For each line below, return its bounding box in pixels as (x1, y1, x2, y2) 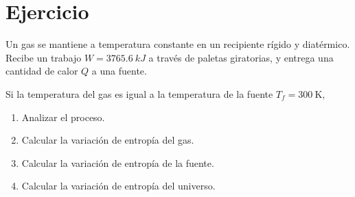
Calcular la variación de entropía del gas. (21, 133, 194, 147)
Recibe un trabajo (5, 50, 82, 64)
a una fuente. (91, 64, 147, 78)
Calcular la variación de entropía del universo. (21, 179, 216, 193)
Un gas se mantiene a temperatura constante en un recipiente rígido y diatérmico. (5, 37, 350, 51)
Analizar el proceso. (21, 109, 105, 124)
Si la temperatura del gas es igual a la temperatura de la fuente (5, 86, 273, 101)
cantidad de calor (5, 64, 78, 78)
